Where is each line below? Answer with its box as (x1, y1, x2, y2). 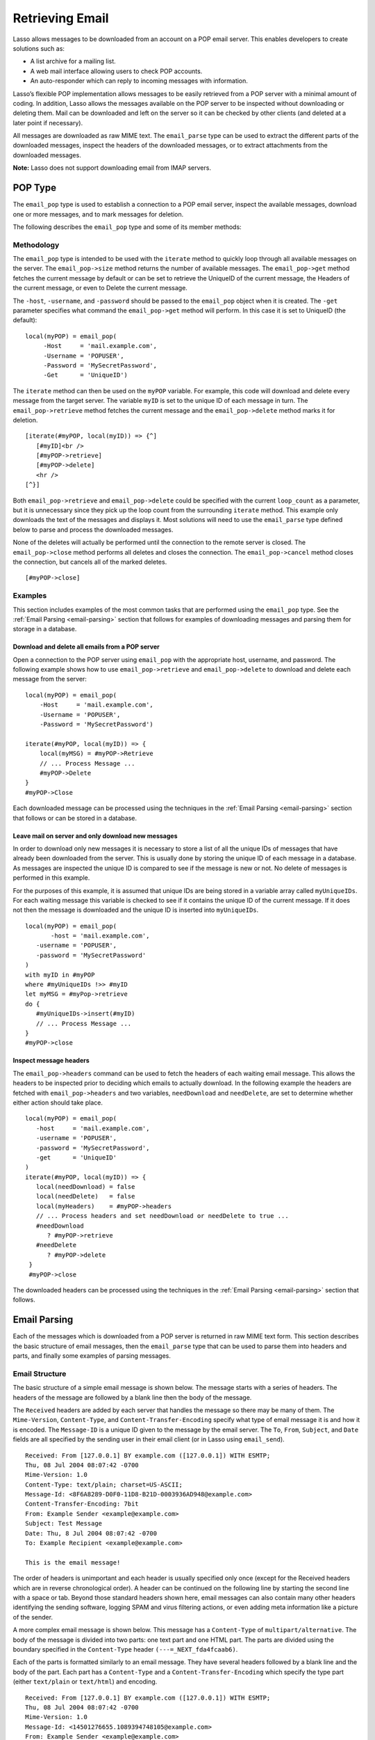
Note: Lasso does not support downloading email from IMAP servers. (12, 164, 212, 172)
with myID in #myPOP (25, 971, 95, 979)
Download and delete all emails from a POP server (12, 642, 160, 651)
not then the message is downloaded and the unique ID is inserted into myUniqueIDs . (12, 905, 259, 915)
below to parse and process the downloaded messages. (12, 525, 174, 534)
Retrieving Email (12, 10, 109, 26)
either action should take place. (12, 1098, 103, 1107)
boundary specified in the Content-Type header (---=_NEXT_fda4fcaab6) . (12, 1645, 238, 1653)
